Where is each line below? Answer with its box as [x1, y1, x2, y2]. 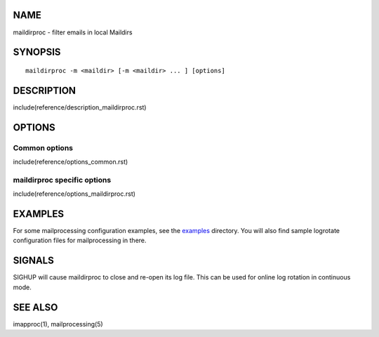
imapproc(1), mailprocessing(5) [13, 319, 103, 328]
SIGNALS [13, 255, 54, 267]
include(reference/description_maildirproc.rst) [13, 103, 147, 112]
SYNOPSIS [13, 46, 61, 58]
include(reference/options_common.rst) [13, 157, 128, 166]
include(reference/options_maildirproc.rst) [13, 190, 136, 198]
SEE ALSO [13, 301, 58, 313]
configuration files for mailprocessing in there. [13, 236, 147, 245]
